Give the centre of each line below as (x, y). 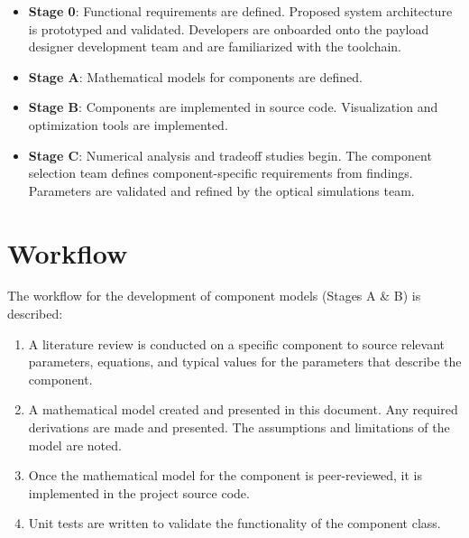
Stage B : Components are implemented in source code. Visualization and (233, 107)
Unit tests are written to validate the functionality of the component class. (234, 523)
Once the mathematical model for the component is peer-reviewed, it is (225, 475)
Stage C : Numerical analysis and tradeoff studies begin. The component (230, 155)
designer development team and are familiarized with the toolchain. (215, 46)
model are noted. (75, 445)
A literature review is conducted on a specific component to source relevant (237, 343)
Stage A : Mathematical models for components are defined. (195, 76)
